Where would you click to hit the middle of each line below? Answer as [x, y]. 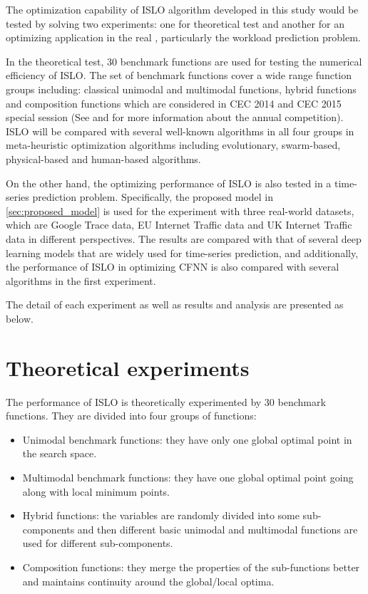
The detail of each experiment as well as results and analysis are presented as [175, 304]
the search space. [60, 453]
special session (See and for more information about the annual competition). [175, 117]
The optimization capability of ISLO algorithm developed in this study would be [182, 9]
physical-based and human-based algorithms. [103, 158]
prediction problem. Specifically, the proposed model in [153, 197]
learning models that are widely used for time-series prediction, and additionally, [182, 252]
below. [20, 318]
